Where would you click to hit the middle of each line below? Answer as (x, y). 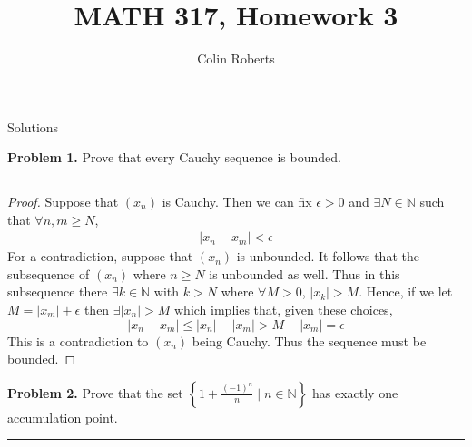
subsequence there (58, 292)
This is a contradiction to (78, 340)
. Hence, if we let (406, 292)
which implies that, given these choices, (283, 309)
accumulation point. (63, 417)
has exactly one (355, 392)
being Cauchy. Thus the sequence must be (309, 340)
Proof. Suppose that (63, 201)
